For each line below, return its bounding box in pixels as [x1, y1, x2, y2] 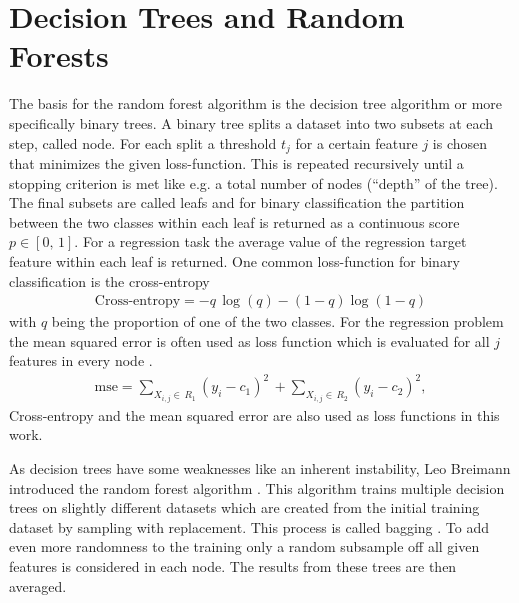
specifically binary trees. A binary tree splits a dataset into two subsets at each [9, 112, 494, 133]
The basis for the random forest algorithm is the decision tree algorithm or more [9, 93, 503, 114]
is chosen [432, 132, 488, 153]
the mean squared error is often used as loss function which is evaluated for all [9, 330, 490, 351]
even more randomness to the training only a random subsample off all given [9, 536, 480, 557]
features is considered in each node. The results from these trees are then [9, 556, 457, 577]
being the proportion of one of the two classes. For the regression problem [51, 311, 504, 332]
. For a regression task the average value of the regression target [74, 231, 467, 252]
